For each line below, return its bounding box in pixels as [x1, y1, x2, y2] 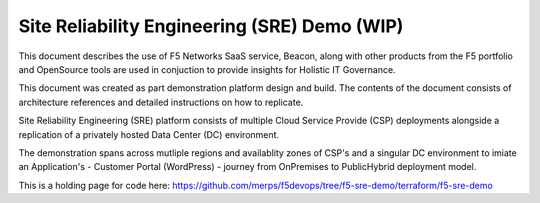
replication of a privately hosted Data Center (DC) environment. [18, 128, 280, 140]
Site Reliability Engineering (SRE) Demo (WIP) [18, 15, 404, 37]
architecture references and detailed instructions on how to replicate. [18, 96, 304, 108]
